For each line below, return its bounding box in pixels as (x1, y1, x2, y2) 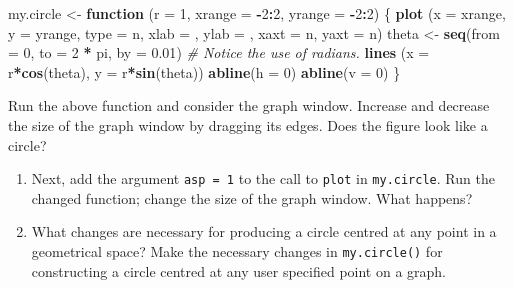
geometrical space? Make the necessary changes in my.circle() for (31, 241, 443, 261)
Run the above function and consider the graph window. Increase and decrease (8, 95, 490, 116)
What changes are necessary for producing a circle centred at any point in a (31, 221, 497, 242)
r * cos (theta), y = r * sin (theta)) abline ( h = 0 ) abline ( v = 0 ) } (8, 61, 401, 82)
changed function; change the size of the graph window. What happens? (31, 187, 473, 208)
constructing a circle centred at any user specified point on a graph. (31, 260, 446, 281)
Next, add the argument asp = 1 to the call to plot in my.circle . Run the (31, 168, 495, 189)
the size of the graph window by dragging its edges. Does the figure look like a (8, 114, 488, 135)
